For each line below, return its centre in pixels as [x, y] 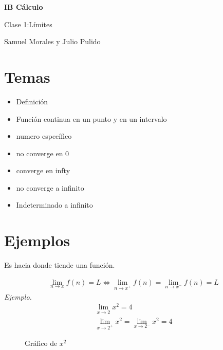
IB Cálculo [24, 7]
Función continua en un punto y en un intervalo [91, 118]
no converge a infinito [50, 187]
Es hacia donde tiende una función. [60, 265]
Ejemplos [37, 240]
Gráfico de [41, 343]
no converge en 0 [43, 153]
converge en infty [43, 170]
